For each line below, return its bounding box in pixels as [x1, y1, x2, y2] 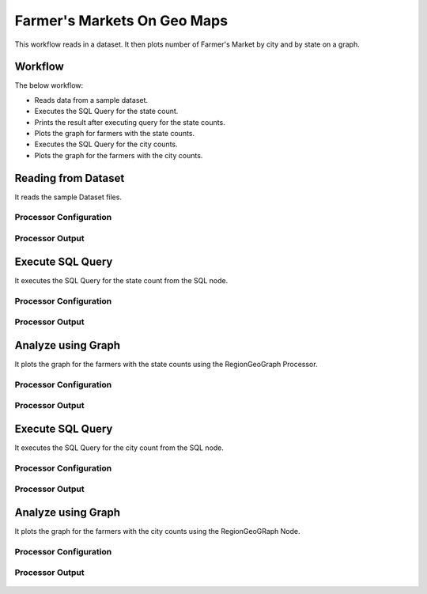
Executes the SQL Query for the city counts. [34, 139, 178, 149]
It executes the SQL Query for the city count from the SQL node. [14, 443, 225, 452]
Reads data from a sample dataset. [34, 95, 149, 104]
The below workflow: [14, 81, 84, 90]
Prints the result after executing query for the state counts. [34, 117, 225, 127]
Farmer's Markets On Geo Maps [14, 12, 229, 29]
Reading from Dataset [14, 171, 125, 185]
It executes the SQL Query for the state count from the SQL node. [14, 275, 229, 285]
